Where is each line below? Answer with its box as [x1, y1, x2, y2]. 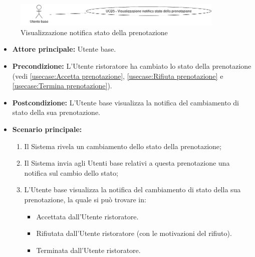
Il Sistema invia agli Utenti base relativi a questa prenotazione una [24, 158, 230, 168]
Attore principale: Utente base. [12, 44, 116, 54]
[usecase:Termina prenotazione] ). [12, 80, 112, 91]
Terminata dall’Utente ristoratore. [36, 244, 141, 255]
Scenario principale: [12, 123, 82, 134]
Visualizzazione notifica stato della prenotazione [21, 27, 168, 37]
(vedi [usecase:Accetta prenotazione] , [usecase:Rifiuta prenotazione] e [12, 70, 223, 81]
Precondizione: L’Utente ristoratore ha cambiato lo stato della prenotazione [12, 61, 251, 71]
